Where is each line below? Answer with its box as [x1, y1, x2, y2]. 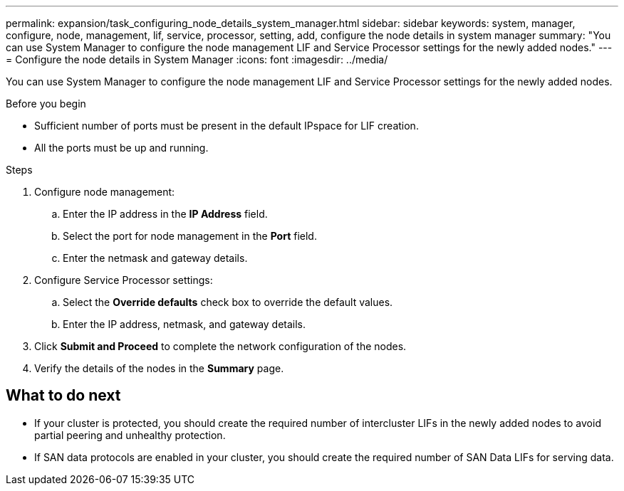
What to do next [6, 386, 121, 405]
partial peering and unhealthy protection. [34, 428, 226, 441]
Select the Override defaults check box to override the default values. [63, 296, 393, 308]
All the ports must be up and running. [34, 142, 209, 154]
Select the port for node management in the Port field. [63, 230, 317, 242]
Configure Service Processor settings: [34, 274, 213, 286]
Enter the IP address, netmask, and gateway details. [63, 318, 306, 330]
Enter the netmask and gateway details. [63, 252, 248, 264]
